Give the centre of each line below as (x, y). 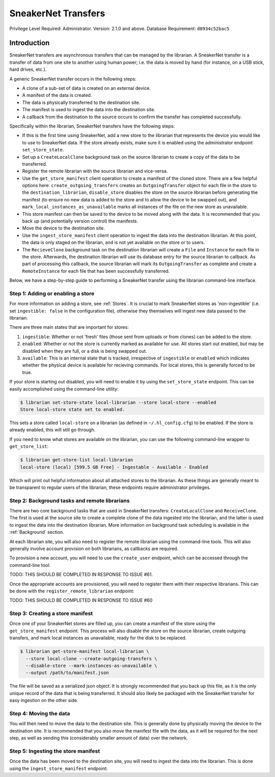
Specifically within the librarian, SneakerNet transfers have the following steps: (92, 126)
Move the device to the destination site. (64, 228)
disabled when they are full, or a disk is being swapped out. (85, 351)
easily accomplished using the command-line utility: (64, 389)
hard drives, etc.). (28, 69)
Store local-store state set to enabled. (73, 409)
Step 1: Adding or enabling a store (52, 293)
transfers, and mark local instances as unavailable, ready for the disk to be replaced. (98, 638)
